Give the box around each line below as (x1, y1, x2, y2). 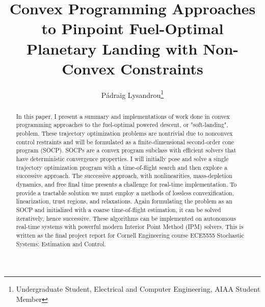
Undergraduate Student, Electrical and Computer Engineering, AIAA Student (16, 284, 260, 294)
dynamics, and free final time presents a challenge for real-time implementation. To (16, 180, 237, 188)
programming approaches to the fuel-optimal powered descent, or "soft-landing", (16, 120, 228, 129)
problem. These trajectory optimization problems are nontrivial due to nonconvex (16, 129, 233, 138)
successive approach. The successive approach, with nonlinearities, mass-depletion (16, 171, 232, 180)
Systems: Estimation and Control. (16, 239, 106, 248)
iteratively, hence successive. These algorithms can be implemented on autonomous (16, 214, 236, 222)
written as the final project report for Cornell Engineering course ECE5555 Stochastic (16, 231, 244, 239)
